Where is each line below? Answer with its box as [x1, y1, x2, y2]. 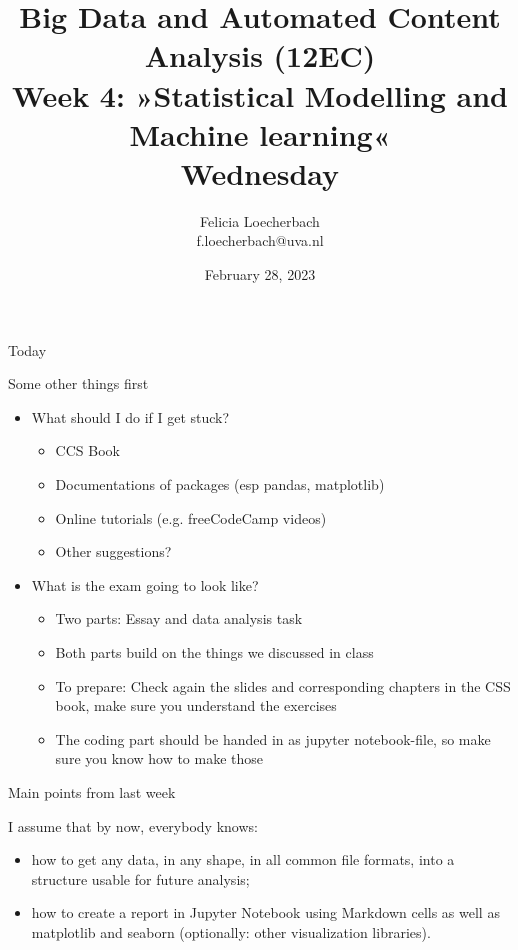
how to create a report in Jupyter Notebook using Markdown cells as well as [31, 902, 500, 923]
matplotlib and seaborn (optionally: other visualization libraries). [31, 921, 431, 942]
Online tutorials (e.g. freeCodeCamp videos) [55, 507, 327, 528]
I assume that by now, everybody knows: [8, 815, 258, 836]
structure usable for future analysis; [31, 868, 250, 889]
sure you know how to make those [55, 748, 264, 769]
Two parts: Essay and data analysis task [55, 608, 303, 629]
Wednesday [180, 152, 340, 193]
